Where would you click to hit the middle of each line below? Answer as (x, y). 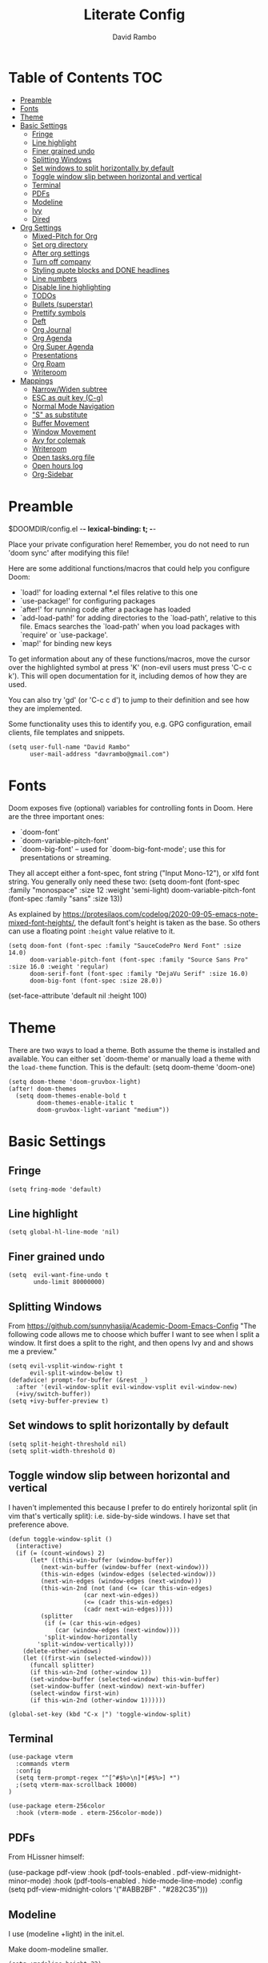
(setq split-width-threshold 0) (62, 1451)
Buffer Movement (60, 423)
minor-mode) (30, 1881)
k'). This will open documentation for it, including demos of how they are (128, 676)
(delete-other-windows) (62, 1651)
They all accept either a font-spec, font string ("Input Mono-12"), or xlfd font (134, 873)
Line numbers (54, 279)
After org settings (61, 253)
